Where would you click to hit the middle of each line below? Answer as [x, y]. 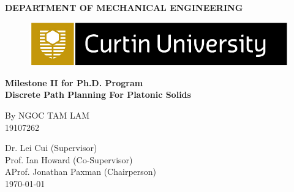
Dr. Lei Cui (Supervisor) [51, 148]
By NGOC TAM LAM [47, 115]
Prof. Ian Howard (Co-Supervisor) [69, 159]
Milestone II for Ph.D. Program [74, 82]
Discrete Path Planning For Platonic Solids [98, 94]
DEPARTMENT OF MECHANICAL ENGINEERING [124, 7]
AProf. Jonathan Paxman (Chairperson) [81, 172]
